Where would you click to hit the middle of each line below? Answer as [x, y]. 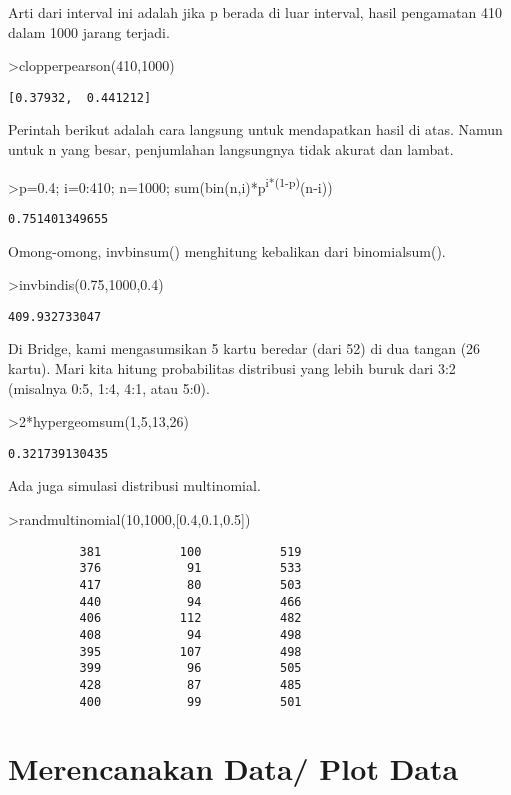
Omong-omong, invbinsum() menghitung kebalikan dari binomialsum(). [227, 250]
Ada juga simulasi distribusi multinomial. [134, 485]
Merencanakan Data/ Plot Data [233, 768]
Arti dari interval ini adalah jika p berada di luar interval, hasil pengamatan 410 [255, 12]
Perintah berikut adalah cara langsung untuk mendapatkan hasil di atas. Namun [255, 129]
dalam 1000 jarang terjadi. [89, 31]
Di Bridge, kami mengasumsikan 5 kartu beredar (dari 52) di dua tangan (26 [244, 348]
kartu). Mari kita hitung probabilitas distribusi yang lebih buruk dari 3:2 [232, 367]
